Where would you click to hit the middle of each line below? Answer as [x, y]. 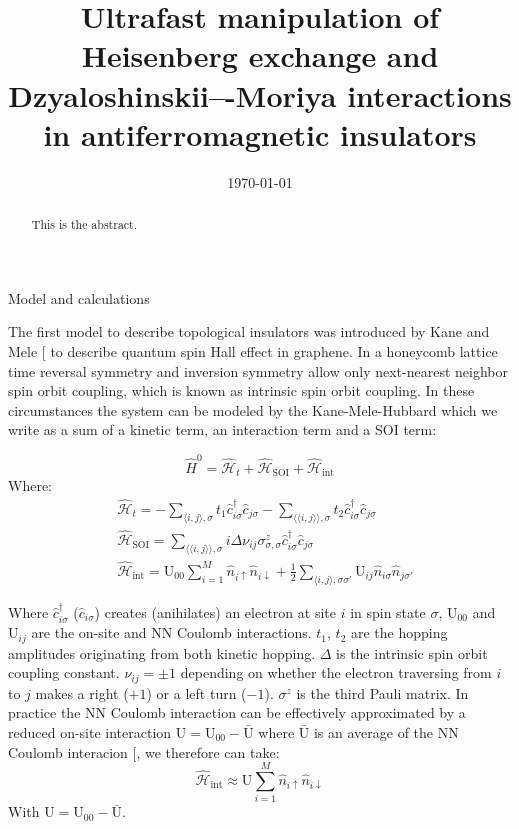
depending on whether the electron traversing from [336, 672]
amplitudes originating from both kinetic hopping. [162, 652]
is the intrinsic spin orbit [412, 652]
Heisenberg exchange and [260, 55]
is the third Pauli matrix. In [382, 692]
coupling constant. [64, 672]
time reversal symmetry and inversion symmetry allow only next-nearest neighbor [258, 370]
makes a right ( [82, 692]
